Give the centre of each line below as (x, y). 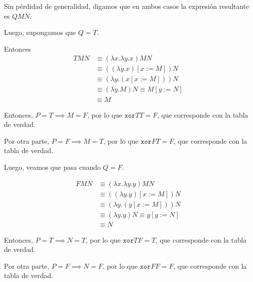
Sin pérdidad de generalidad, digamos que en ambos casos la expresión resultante (126, 6)
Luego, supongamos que (40, 32)
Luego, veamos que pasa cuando (52, 167)
